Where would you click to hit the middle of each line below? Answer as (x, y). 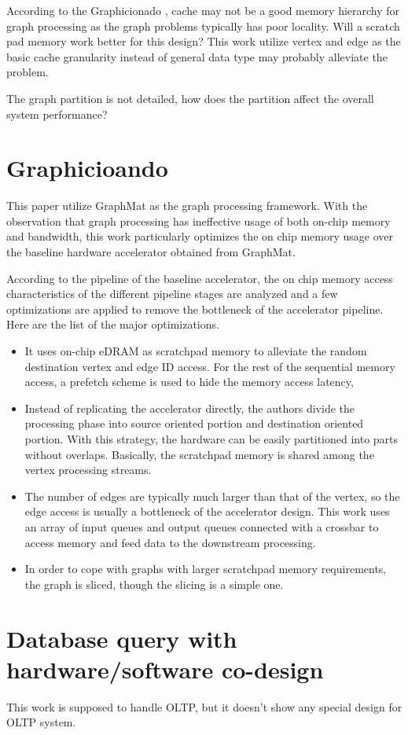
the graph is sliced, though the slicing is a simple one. (154, 584)
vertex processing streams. (88, 470)
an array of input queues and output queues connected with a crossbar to (202, 526)
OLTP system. (41, 722)
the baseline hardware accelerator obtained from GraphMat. (151, 252)
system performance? (57, 114)
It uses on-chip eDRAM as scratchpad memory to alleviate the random (196, 351)
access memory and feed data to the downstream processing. (170, 542)
